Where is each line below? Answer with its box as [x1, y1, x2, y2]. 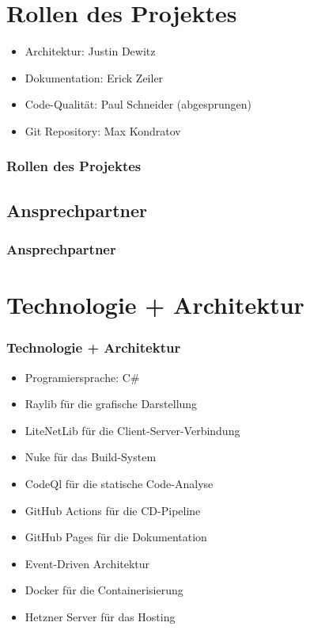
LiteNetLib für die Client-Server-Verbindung [25, 422, 240, 438]
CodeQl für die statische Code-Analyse [25, 475, 214, 491]
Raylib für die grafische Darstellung [25, 395, 198, 412]
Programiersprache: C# [25, 368, 140, 385]
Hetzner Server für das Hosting [25, 608, 176, 624]
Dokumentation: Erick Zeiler [25, 69, 164, 86]
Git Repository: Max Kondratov [25, 122, 181, 139]
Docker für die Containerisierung [25, 582, 183, 598]
